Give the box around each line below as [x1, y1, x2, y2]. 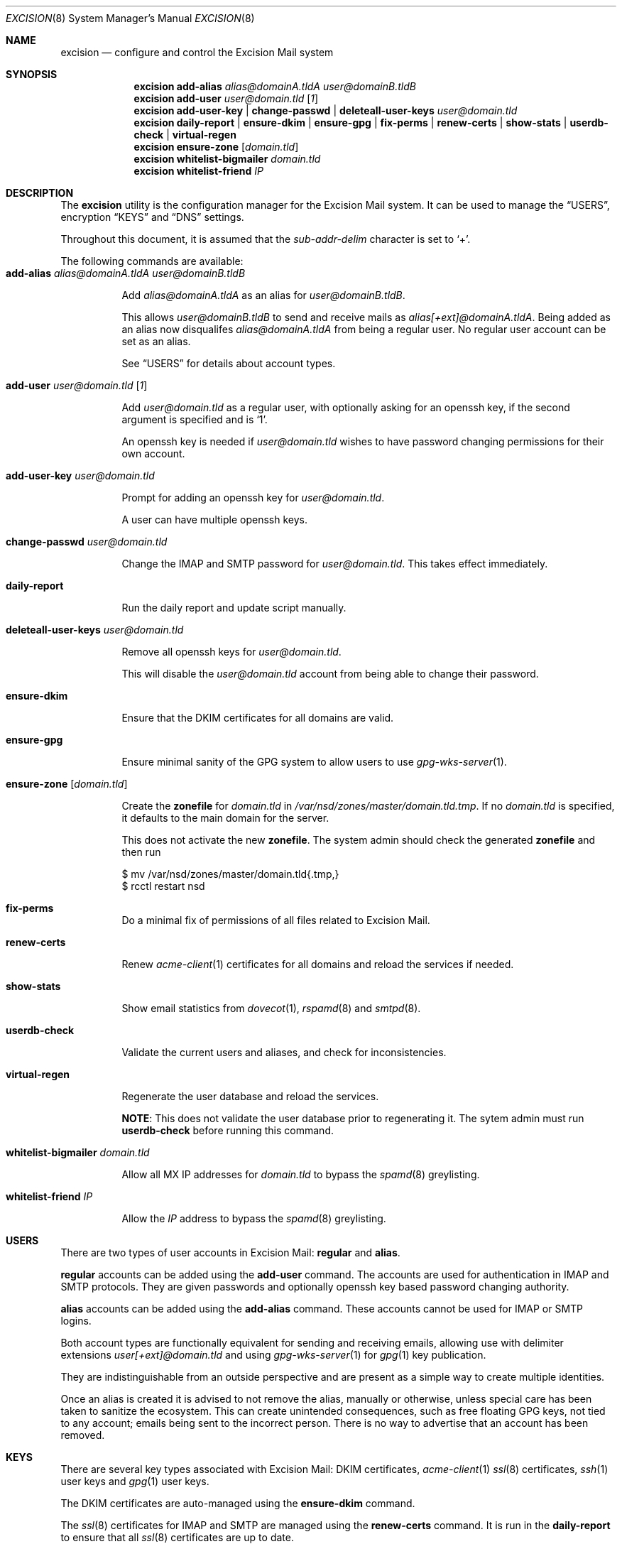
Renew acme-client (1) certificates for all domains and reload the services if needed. [121, 958, 514, 970]
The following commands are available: [60, 255, 244, 267]
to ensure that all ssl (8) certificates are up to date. [60, 1531, 294, 1543]
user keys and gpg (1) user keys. [60, 1475, 209, 1487]
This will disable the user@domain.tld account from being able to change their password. [121, 668, 539, 680]
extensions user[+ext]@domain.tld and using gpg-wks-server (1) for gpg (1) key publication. [60, 1349, 486, 1361]
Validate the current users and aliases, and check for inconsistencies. [121, 1046, 447, 1058]
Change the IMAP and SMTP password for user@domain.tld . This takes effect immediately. [121, 558, 548, 570]
